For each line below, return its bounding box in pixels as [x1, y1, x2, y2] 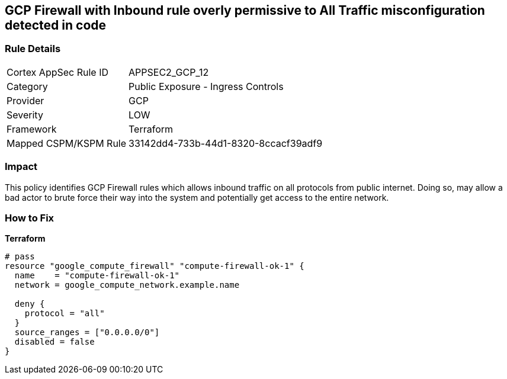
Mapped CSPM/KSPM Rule [7, 137, 127, 149]
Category [7, 80, 48, 92]
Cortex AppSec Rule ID [7, 66, 109, 78]
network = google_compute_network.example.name [14, 280, 240, 290]
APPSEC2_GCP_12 [129, 66, 209, 78]
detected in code [5, 18, 107, 33]
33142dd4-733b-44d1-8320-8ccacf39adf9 [129, 137, 323, 149]
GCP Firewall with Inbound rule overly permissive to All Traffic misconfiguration [5, 3, 485, 18]
